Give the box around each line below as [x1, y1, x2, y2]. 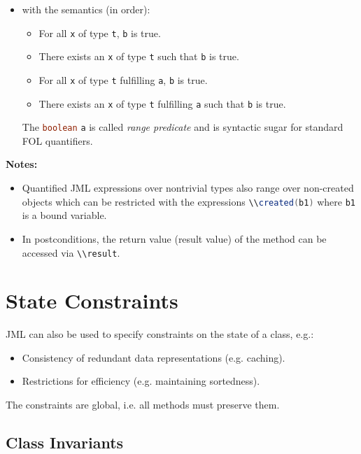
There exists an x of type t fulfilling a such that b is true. [38, 96, 286, 111]
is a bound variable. [22, 208, 107, 222]
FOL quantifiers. [22, 133, 93, 148]
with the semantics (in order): [22, 2, 150, 16]
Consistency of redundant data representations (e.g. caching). [22, 350, 285, 364]
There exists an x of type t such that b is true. [38, 49, 239, 64]
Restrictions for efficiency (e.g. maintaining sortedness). [22, 374, 260, 388]
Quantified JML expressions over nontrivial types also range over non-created [22, 180, 354, 195]
